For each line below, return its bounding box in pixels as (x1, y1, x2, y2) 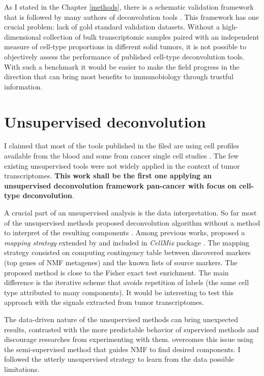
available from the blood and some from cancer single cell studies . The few (4, 150, 239, 161)
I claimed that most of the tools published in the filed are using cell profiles (4, 140, 240, 151)
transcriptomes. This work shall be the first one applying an (4, 170, 212, 181)
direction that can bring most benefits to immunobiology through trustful (4, 71, 233, 82)
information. (4, 81, 43, 91)
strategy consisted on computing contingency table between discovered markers (4, 247, 251, 258)
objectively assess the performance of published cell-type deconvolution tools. (4, 51, 245, 61)
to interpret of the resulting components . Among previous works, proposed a (4, 227, 245, 238)
